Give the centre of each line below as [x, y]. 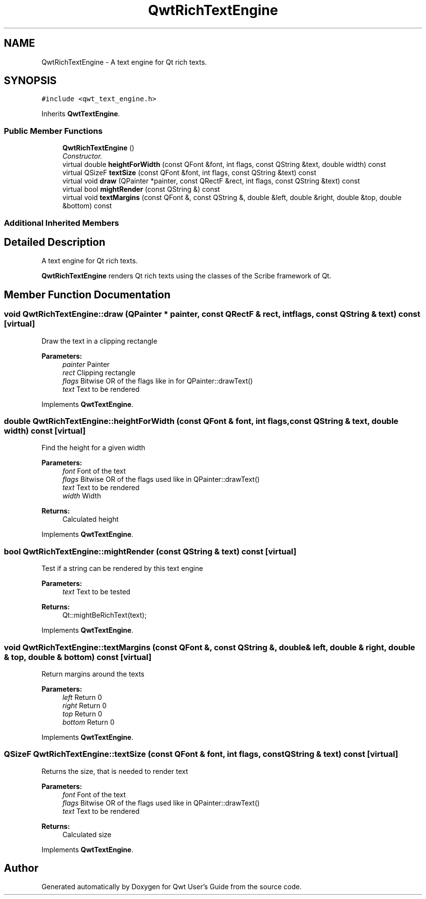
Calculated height [90, 519]
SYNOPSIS [30, 81]
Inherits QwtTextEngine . [81, 114]
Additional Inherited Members [62, 223]
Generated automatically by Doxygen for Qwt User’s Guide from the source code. [172, 887]
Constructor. [82, 156]
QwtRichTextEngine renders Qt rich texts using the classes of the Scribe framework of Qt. [186, 276]
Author [21, 868]
